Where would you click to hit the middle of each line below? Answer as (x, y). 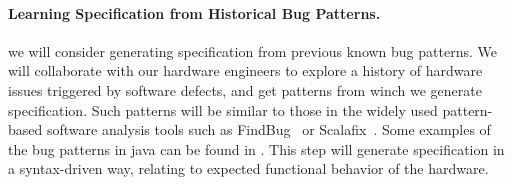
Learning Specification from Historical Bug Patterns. (194, 12)
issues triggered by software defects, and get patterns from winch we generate (245, 89)
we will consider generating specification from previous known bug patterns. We (252, 50)
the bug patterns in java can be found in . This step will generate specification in (256, 148)
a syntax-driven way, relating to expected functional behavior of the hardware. (248, 168)
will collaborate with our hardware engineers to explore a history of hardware (245, 70)
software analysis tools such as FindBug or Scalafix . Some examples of (268, 129)
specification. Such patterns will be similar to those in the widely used (223, 109)
